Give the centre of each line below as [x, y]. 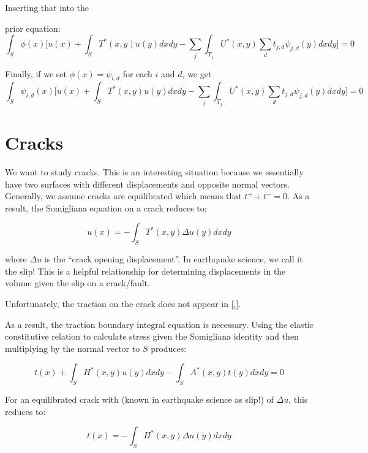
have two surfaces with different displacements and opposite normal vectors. [147, 184]
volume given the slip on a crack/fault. [77, 283]
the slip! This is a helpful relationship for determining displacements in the [145, 271]
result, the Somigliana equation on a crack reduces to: [106, 207]
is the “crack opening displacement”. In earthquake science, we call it [174, 259]
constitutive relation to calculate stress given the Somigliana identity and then [152, 336]
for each [137, 73]
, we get [197, 73]
